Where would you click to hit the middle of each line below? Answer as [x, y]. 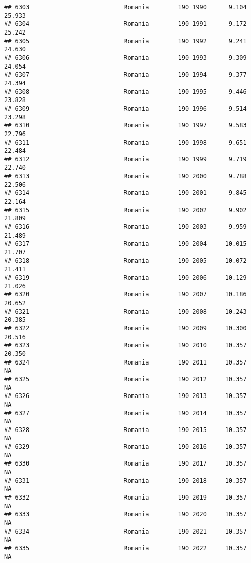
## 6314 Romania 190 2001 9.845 [126, 193]
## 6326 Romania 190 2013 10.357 [126, 396]
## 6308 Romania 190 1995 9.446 [126, 92]
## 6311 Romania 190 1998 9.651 [126, 142]
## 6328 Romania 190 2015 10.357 [126, 430]
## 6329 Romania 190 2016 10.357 [126, 447]
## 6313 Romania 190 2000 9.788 [126, 176]
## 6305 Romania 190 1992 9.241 [126, 41]
